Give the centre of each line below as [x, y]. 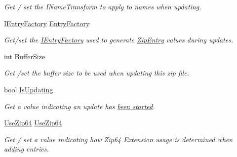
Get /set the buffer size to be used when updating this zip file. [97, 73]
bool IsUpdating [29, 89]
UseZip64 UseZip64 [33, 123]
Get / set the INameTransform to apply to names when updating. [103, 6]
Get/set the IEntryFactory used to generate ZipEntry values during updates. [119, 40]
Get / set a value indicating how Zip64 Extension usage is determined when [118, 139]
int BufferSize [25, 56]
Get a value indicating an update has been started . [79, 106]
